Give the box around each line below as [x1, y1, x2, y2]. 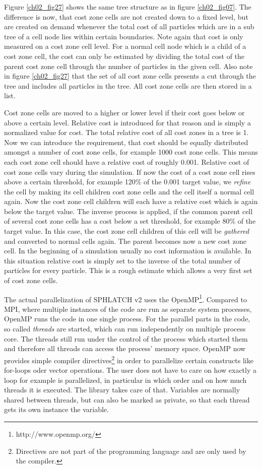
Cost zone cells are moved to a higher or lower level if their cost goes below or [4, 107, 245, 117]
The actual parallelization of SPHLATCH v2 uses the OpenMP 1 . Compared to [4, 292, 247, 304]
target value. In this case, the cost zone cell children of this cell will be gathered [4, 226, 249, 236]
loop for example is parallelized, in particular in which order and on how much [4, 374, 247, 385]
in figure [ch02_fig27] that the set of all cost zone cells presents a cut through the [4, 71, 256, 81]
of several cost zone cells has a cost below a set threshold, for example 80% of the [4, 216, 256, 226]
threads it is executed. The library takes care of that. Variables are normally [4, 384, 240, 395]
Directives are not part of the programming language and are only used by [16, 445, 246, 456]
